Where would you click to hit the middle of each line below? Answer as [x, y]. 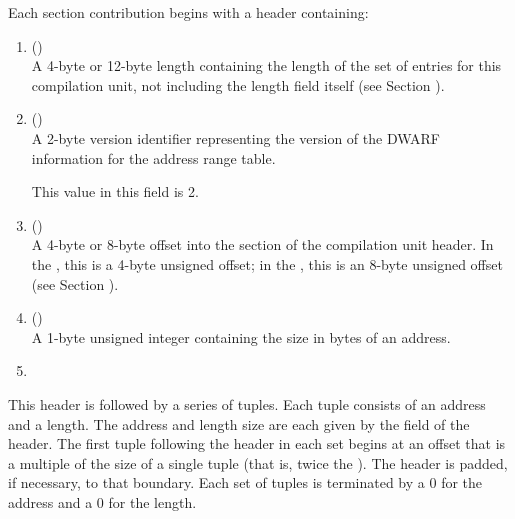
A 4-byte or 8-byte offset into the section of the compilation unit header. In [262, 244]
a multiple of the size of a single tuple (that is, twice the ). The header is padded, [258, 462]
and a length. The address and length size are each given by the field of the [239, 423]
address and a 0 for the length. [102, 501]
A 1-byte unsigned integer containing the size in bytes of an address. [241, 336]
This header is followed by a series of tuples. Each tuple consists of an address [247, 403]
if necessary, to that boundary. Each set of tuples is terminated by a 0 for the [245, 482]
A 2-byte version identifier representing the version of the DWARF [235, 137]
